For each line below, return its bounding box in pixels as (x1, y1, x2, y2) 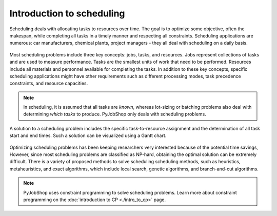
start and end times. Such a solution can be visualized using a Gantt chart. (9, 132, 167, 139)
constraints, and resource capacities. (9, 80, 88, 87)
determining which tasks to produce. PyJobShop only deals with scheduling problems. (23, 111, 206, 117)
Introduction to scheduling (9, 8, 125, 19)
